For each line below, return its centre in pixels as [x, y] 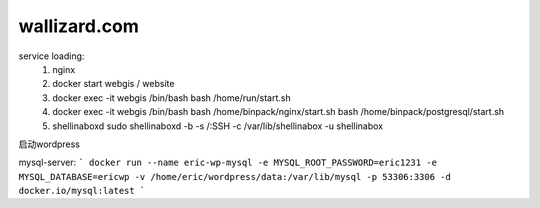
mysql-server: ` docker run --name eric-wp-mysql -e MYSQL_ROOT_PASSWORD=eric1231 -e [227, 162]
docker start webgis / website [113, 84]
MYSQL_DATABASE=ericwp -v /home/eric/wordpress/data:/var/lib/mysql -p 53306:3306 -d [235, 176]
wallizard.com [78, 26]
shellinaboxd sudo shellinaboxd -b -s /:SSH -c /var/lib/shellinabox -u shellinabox [218, 126]
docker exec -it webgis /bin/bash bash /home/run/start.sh [171, 97]
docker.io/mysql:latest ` [82, 191]
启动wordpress [49, 144]
